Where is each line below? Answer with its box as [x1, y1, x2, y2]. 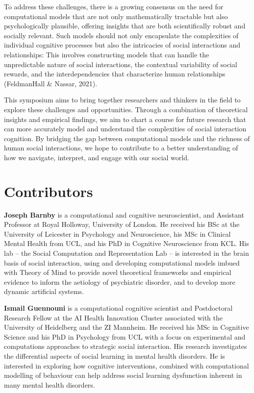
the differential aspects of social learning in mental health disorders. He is [4, 350, 225, 361]
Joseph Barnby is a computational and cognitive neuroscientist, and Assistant [4, 209, 244, 220]
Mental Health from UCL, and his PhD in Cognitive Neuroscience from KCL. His [4, 238, 249, 248]
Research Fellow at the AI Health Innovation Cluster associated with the [4, 312, 223, 322]
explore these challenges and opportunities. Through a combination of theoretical [4, 104, 248, 114]
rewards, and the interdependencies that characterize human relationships [4, 69, 226, 79]
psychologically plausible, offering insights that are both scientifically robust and [4, 21, 246, 31]
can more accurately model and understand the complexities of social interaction [4, 123, 247, 134]
